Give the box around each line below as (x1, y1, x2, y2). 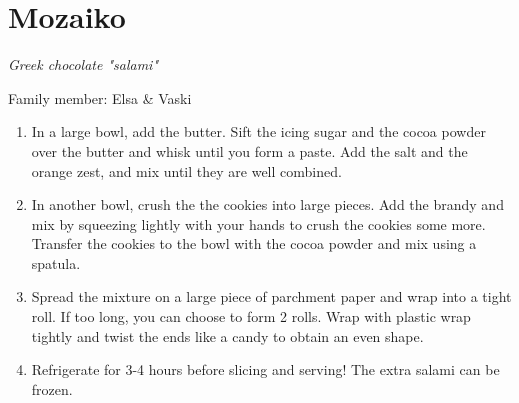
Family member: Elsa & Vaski (8, 87, 192, 108)
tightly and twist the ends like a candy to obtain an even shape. (31, 325, 424, 346)
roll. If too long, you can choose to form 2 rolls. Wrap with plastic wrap (31, 306, 471, 327)
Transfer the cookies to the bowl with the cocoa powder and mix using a (31, 233, 477, 254)
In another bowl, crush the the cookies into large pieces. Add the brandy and (31, 194, 504, 215)
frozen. (31, 378, 73, 399)
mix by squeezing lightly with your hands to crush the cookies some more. (31, 213, 486, 234)
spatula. (31, 252, 81, 273)
